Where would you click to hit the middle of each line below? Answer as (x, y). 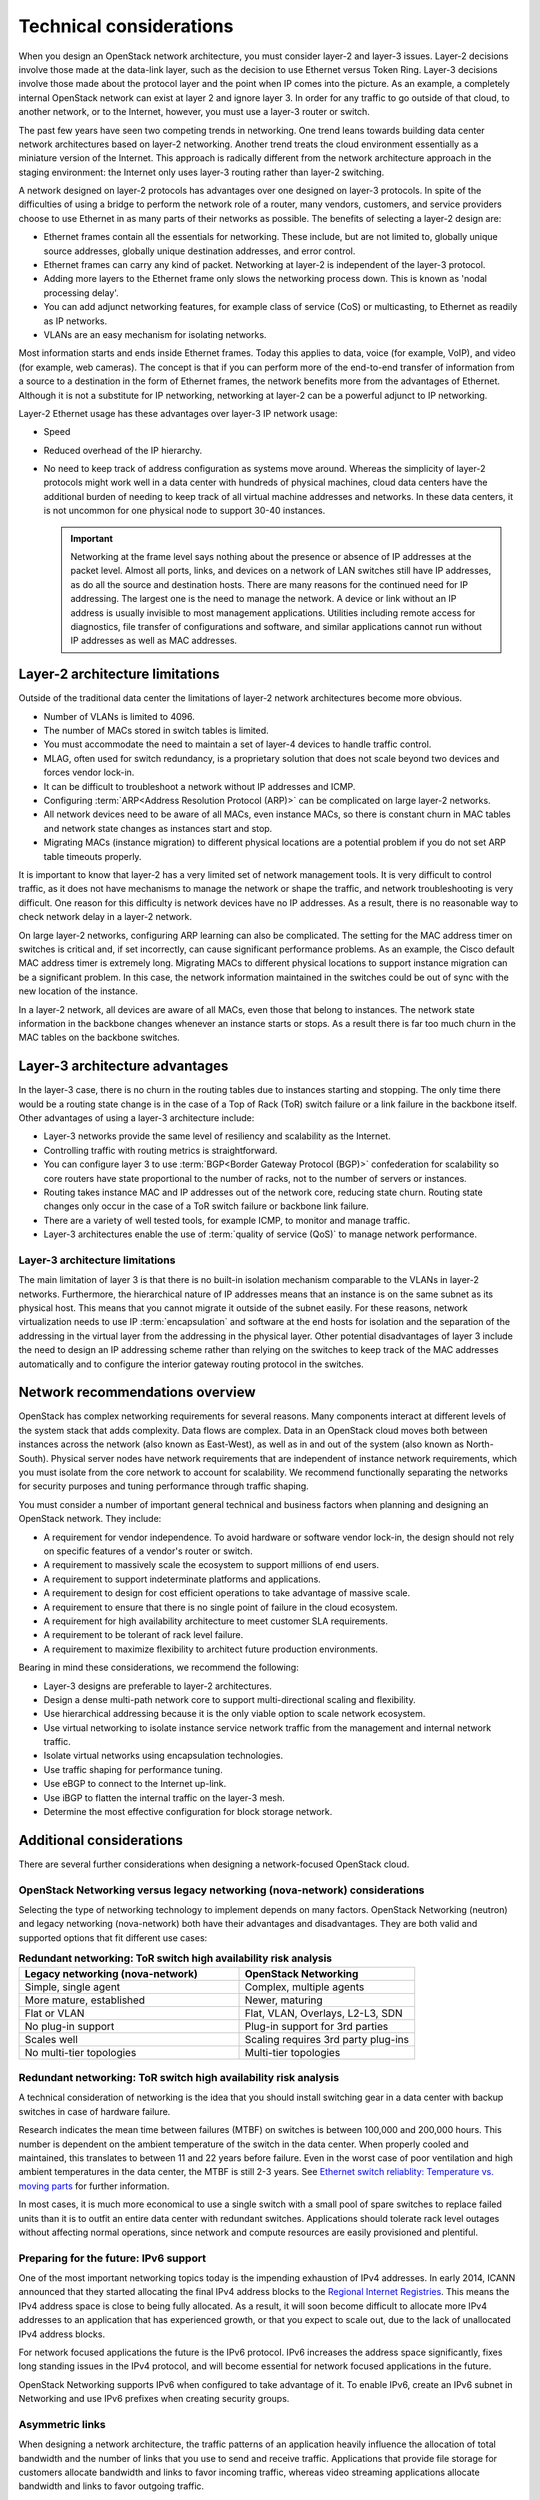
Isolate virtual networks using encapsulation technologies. (163, 1756)
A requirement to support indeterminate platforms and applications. (182, 1579)
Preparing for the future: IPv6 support (112, 2258)
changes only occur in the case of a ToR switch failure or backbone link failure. (206, 1206)
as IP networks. (75, 321)
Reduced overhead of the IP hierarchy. (123, 450)
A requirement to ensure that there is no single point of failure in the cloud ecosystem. (221, 1607)
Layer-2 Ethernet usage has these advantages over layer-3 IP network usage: (178, 413)
